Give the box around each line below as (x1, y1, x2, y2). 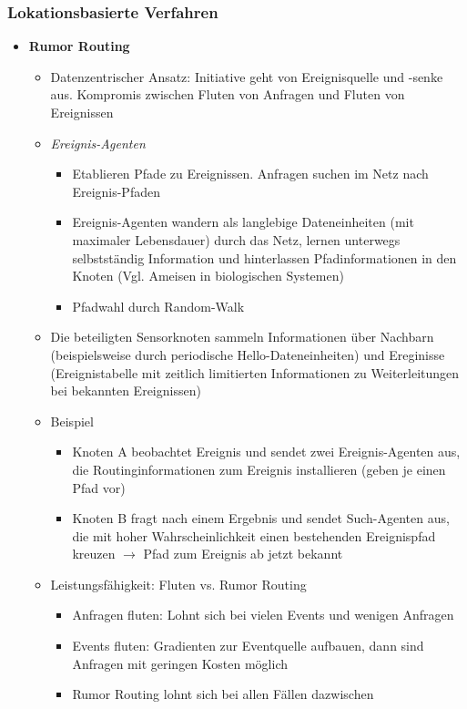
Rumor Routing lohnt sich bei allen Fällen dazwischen (72, 684, 374, 704)
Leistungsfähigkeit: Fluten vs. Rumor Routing (50, 574, 307, 593)
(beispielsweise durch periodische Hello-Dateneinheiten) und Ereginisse (50, 344, 445, 364)
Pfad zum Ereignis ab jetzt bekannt (143, 544, 343, 563)
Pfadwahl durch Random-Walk (72, 296, 245, 315)
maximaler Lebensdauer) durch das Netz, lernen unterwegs (72, 230, 401, 249)
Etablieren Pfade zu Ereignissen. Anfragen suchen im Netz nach (72, 164, 429, 183)
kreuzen (72, 544, 116, 563)
